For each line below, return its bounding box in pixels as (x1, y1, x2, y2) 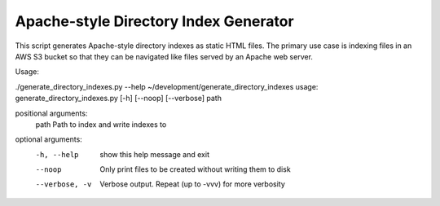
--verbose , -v (35, 180, 92, 189)
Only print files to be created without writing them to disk (99, 164, 291, 174)
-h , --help (35, 150, 79, 159)
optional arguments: (15, 134, 83, 144)
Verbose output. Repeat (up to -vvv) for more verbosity (99, 179, 285, 189)
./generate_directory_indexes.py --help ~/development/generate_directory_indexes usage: (15, 81, 319, 91)
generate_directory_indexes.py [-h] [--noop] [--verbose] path (15, 94, 222, 103)
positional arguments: (15, 108, 88, 118)
